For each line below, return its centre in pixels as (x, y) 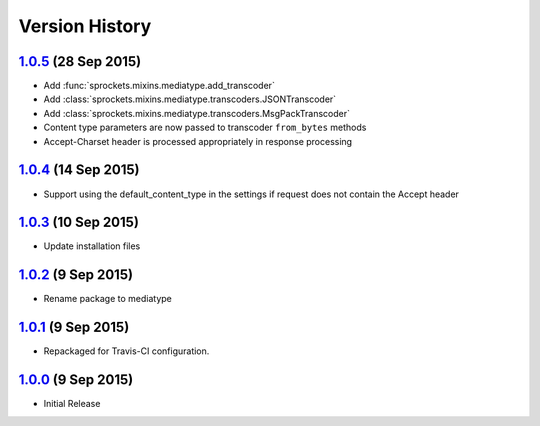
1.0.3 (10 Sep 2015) (79, 222)
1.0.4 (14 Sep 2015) (79, 170)
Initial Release (72, 404)
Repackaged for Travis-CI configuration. (126, 351)
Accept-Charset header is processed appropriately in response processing (198, 141)
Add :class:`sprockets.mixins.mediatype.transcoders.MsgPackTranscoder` (196, 113)
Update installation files (92, 246)
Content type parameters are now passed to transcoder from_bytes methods (205, 127)
